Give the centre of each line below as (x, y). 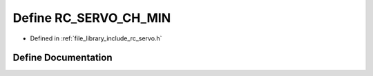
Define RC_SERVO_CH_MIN (92, 18)
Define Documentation (63, 58)
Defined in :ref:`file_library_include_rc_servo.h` (96, 38)
